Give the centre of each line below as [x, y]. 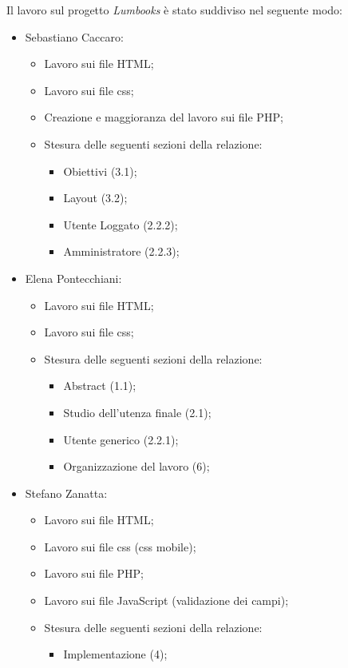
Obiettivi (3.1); [100, 171]
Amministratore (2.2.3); [121, 251]
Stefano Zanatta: [66, 493]
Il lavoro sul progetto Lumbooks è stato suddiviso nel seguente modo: [174, 10]
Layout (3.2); [95, 198]
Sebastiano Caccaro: [74, 36]
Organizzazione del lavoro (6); [136, 466]
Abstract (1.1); [100, 386]
